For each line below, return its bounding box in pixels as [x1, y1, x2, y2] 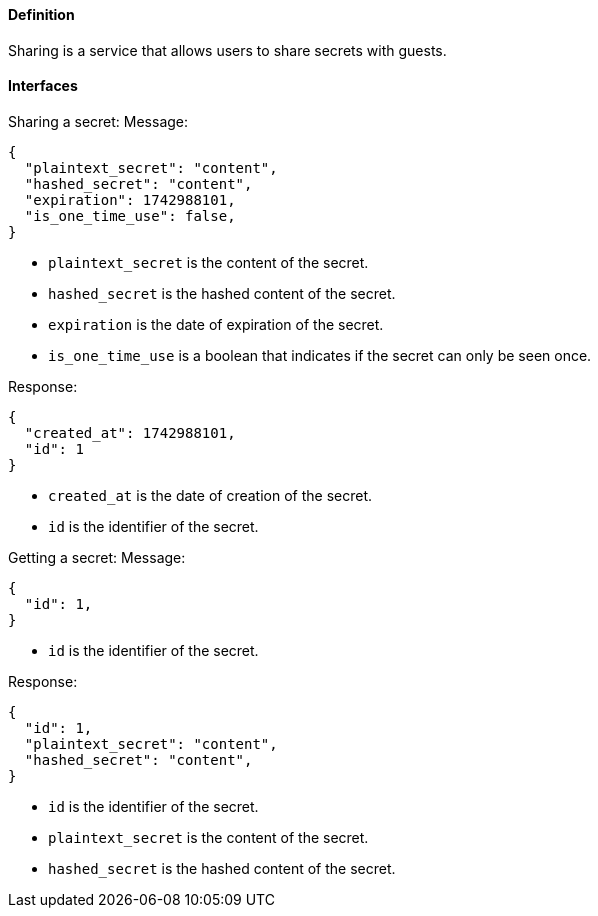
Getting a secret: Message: [8, 548, 186, 566]
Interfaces [8, 77, 78, 95]
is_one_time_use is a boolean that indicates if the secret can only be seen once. [48, 346, 592, 364]
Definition [8, 6, 75, 23]
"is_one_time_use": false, [24, 207, 236, 224]
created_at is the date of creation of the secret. [48, 486, 373, 504]
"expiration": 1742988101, [24, 191, 236, 208]
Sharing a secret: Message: [8, 112, 189, 130]
